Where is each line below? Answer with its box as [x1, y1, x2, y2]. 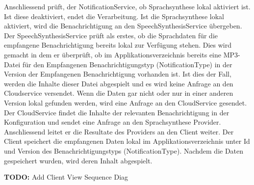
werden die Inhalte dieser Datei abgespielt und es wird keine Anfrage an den [4, 78, 233, 88]
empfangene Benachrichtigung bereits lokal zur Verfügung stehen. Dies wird [4, 40, 232, 50]
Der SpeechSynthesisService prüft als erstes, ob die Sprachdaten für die [4, 30, 218, 40]
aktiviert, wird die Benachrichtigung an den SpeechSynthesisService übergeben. [4, 21, 242, 31]
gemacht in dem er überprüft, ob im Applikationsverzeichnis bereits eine [4, 49, 221, 59]
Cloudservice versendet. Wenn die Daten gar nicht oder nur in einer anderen [4, 88, 233, 98]
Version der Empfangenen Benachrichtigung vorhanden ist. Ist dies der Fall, [4, 69, 231, 79]
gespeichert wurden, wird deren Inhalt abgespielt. [4, 155, 152, 165]
